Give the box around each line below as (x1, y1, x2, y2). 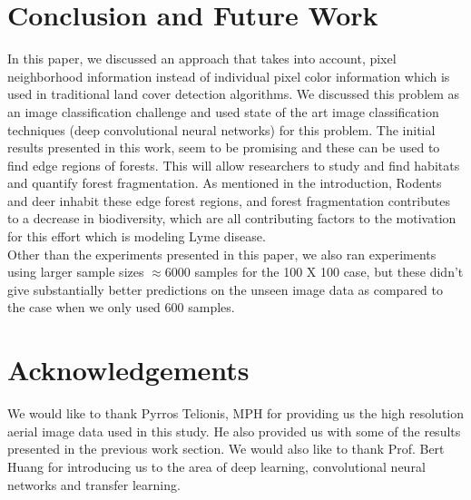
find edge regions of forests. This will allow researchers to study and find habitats (7, 155, 460, 174)
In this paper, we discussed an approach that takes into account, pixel (7, 49, 397, 68)
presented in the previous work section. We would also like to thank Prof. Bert (7, 439, 445, 458)
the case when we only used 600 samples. (7, 298, 235, 317)
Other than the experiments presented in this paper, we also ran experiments (7, 244, 437, 263)
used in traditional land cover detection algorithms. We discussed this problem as (7, 84, 460, 103)
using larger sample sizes (7, 262, 144, 281)
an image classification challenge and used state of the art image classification (7, 102, 439, 121)
